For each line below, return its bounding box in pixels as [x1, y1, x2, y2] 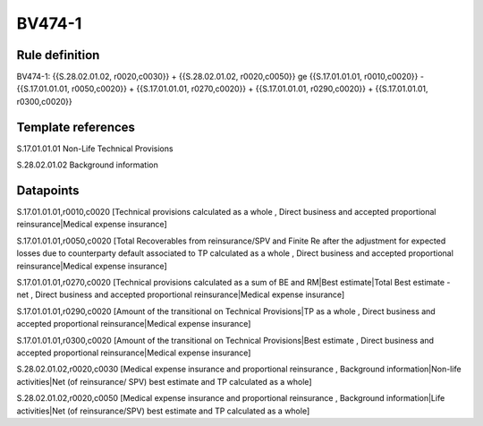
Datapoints [16, 183, 80, 198]
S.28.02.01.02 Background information [16, 159, 158, 170]
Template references [16, 119, 136, 134]
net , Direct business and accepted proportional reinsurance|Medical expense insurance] [16, 289, 345, 300]
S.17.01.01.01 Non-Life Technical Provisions [16, 143, 174, 154]
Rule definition [16, 47, 100, 63]
